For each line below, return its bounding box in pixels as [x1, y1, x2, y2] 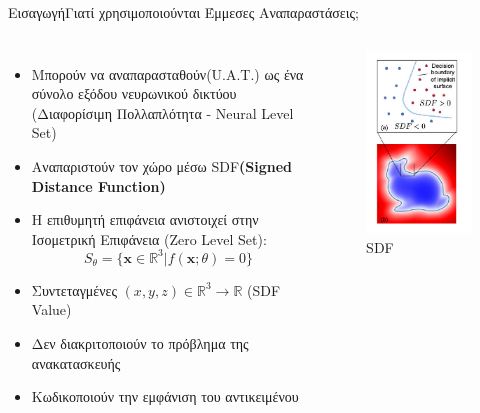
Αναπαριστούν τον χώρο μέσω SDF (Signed [31, 155, 293, 176]
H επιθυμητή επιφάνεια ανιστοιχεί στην [31, 209, 259, 230]
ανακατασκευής [31, 352, 121, 373]
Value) [31, 299, 72, 320]
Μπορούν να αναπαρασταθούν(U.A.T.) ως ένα [31, 63, 304, 84]
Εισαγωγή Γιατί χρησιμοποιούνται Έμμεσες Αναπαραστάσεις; [8, 2, 359, 22]
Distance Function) [31, 175, 166, 196]
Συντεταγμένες [31, 279, 117, 300]
